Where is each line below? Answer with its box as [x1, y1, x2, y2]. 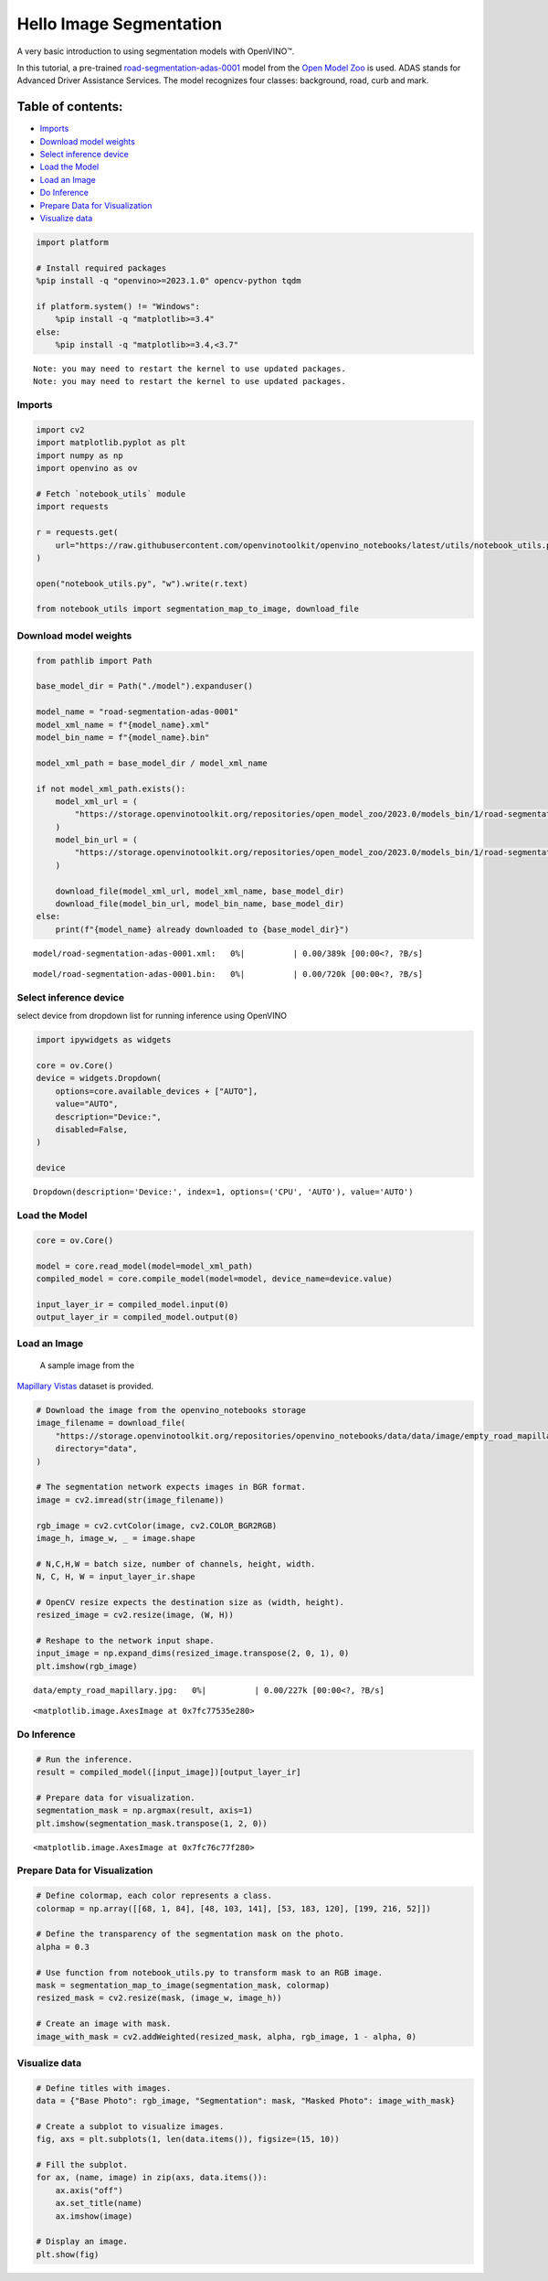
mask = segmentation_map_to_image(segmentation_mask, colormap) [36, 1980, 331, 1990]
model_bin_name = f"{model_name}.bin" [36, 732, 210, 743]
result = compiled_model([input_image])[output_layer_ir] [36, 1767, 301, 1778]
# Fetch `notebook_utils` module [36, 488, 186, 498]
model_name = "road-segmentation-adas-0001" [36, 707, 239, 717]
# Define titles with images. [36, 2083, 172, 2094]
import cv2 [36, 425, 85, 434]
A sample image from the [39, 1359, 135, 1371]
